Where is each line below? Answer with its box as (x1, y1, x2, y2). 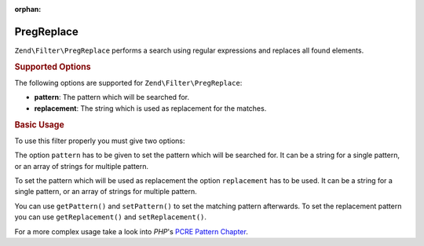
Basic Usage (14, 119, 64, 130)
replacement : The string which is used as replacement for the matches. (34, 103, 267, 113)
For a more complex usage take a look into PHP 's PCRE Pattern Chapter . (14, 226, 249, 236)
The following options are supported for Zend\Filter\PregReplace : (14, 78, 243, 87)
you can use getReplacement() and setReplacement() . (14, 212, 207, 222)
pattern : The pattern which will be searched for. (34, 93, 190, 102)
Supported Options (14, 61, 91, 72)
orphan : (14, 5, 42, 13)
